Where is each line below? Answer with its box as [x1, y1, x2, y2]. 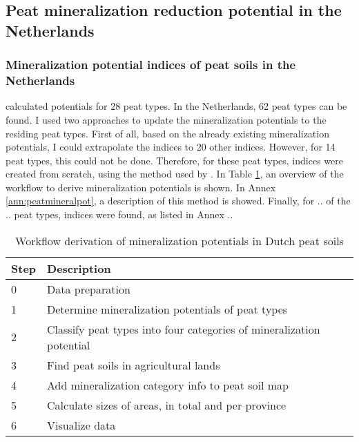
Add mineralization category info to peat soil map [47, 376, 289, 393]
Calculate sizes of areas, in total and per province [47, 396, 287, 413]
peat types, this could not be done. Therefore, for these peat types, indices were [6, 153, 343, 167]
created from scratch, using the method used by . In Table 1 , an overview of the [6, 166, 344, 181]
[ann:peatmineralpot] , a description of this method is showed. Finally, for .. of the [6, 193, 351, 208]
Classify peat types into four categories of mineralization [47, 320, 320, 337]
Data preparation [47, 280, 130, 297]
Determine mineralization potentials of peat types [47, 300, 288, 317]
